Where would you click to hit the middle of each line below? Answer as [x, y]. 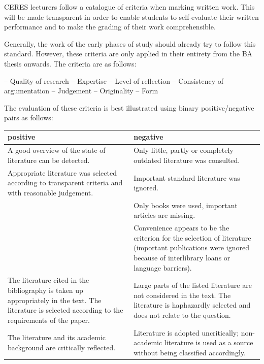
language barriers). [163, 267]
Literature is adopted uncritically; [186, 332]
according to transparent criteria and [65, 183]
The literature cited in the [48, 280]
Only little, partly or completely [184, 150]
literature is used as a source [209, 342]
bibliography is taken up [45, 290]
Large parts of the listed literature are [193, 285]
